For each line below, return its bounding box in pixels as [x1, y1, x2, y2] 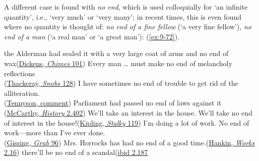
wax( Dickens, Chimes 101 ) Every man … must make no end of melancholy [4, 58, 232, 68]
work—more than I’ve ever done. [4, 127, 105, 138]
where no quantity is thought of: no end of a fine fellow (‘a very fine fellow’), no [4, 21, 251, 32]
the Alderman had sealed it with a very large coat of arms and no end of [4, 48, 229, 59]
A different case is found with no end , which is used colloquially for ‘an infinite [4, 2, 248, 12]
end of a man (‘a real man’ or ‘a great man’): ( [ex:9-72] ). [4, 31, 180, 41]
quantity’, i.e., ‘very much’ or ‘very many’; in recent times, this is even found [4, 11, 241, 22]
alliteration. [4, 87, 40, 98]
